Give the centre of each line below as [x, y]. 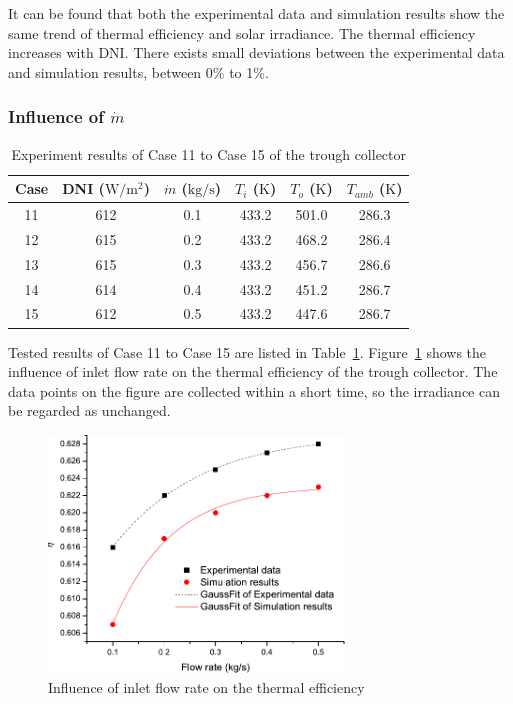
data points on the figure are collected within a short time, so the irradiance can [254, 390]
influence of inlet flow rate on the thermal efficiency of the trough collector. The [253, 371]
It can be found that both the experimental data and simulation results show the [256, 13]
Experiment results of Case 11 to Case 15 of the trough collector [209, 153]
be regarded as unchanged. [89, 410]
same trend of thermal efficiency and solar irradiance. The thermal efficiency [242, 32]
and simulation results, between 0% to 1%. [138, 71]
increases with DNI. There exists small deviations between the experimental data [256, 52]
